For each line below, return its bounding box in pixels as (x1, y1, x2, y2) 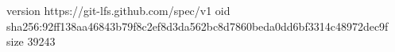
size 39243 (6, 33, 56, 50)
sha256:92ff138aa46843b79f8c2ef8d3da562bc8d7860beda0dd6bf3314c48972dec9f (6, 17, 389, 34)
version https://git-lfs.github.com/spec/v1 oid (6, 2, 230, 18)
